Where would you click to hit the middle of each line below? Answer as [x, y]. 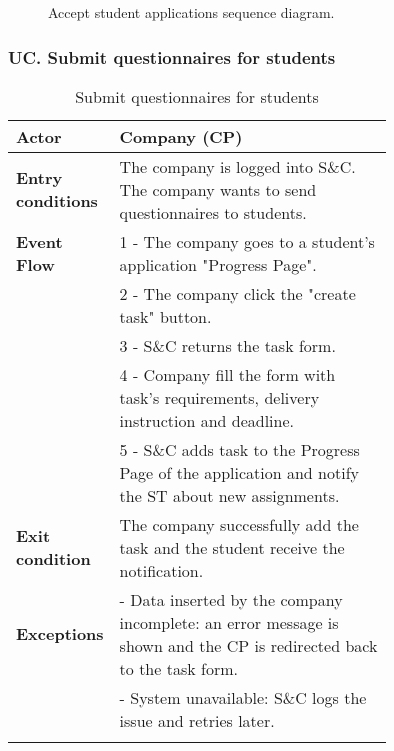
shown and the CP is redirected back [248, 645]
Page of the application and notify [239, 472]
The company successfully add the [239, 524]
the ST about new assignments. [229, 495]
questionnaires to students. [213, 212]
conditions [57, 201]
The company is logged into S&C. [237, 166]
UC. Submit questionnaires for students [172, 56]
